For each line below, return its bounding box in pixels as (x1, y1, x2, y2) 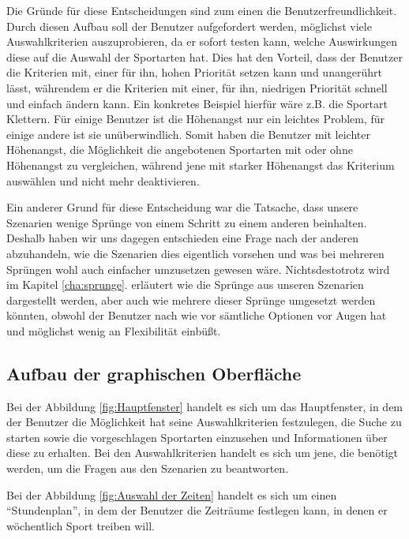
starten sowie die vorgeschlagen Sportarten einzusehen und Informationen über (6, 429, 388, 445)
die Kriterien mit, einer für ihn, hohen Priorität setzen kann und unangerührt (6, 64, 382, 80)
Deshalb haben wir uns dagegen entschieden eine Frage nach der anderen (6, 230, 359, 246)
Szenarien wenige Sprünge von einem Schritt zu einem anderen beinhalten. (6, 214, 367, 230)
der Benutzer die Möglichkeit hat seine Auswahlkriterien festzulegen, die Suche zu (6, 414, 402, 430)
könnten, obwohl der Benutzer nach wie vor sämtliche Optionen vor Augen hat (6, 307, 387, 324)
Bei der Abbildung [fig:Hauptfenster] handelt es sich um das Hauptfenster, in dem (6, 398, 403, 414)
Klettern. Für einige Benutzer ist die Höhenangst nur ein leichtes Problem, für (6, 110, 385, 127)
